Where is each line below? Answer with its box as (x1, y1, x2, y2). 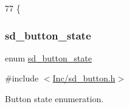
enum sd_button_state (5, 51, 92, 64)
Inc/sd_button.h (52, 72, 116, 85)
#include (5, 72, 39, 85)
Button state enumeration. (5, 92, 104, 105)
